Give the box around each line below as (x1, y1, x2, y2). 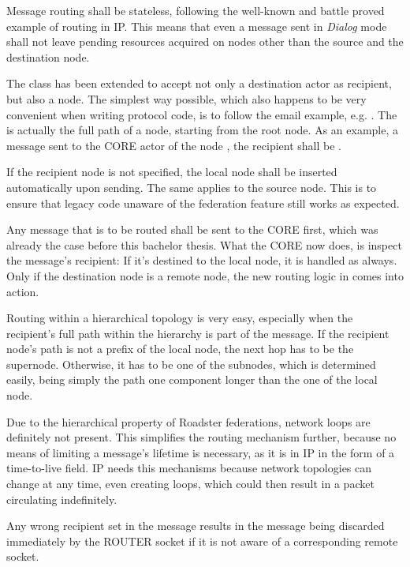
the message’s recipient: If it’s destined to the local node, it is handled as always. (6, 252, 397, 268)
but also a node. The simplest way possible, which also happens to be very (6, 90, 367, 107)
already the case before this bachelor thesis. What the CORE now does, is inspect (6, 236, 402, 253)
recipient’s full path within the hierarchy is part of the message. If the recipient (6, 325, 389, 341)
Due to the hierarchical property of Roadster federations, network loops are (6, 413, 371, 430)
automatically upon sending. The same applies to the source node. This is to (6, 178, 377, 195)
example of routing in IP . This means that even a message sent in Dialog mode (6, 17, 387, 34)
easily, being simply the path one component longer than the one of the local (6, 371, 378, 388)
